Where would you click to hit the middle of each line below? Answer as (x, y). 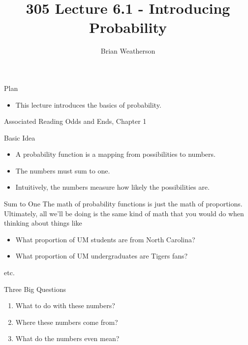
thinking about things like (43, 223)
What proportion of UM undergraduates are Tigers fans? (102, 256)
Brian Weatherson (128, 51)
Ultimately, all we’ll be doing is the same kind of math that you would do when (124, 213)
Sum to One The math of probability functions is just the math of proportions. (123, 204)
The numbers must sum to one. (63, 170)
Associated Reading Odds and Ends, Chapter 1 (75, 121)
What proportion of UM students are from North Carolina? (105, 239)
